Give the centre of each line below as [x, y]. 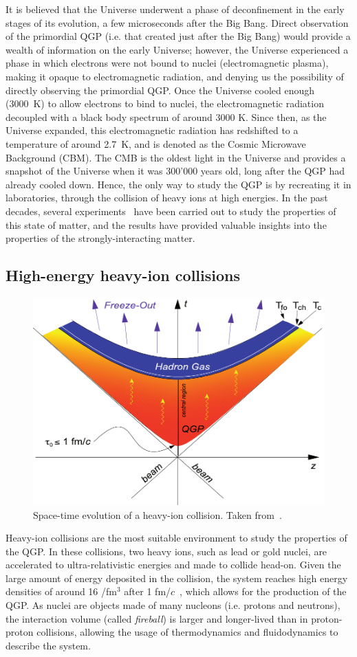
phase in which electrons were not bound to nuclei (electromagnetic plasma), [167, 63]
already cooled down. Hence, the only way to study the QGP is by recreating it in [178, 184]
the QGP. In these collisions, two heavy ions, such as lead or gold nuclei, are [166, 551]
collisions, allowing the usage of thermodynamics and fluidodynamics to [187, 632]
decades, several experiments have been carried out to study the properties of [171, 211]
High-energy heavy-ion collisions [123, 275]
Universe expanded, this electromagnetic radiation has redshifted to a [152, 130]
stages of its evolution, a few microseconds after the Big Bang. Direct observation [177, 22]
